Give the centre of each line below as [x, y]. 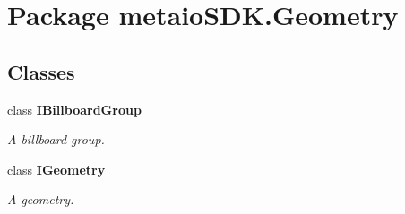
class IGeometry [56, 169]
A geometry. [41, 199]
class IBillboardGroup [74, 109]
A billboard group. [56, 139]
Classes [41, 71]
